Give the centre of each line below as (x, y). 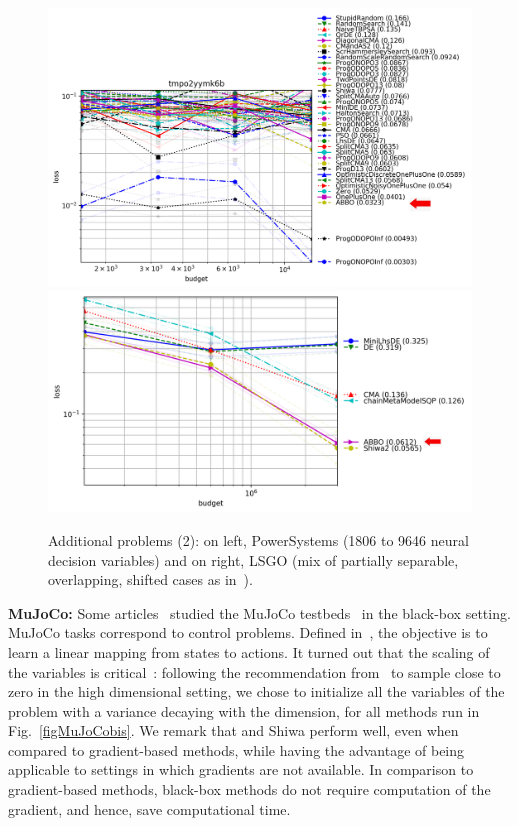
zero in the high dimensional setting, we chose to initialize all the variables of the (256, 691)
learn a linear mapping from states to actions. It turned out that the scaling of (249, 651)
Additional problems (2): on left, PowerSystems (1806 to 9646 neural (258, 539)
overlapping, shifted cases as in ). (150, 579)
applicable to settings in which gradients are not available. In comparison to (241, 769)
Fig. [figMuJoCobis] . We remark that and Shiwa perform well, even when (233, 730)
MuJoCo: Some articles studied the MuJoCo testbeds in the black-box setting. (259, 612)
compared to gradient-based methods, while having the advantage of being (236, 749)
